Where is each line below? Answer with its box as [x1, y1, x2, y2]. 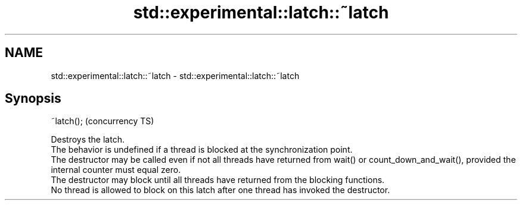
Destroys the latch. [51, 134, 125, 145]
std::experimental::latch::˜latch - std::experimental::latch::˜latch [51, 70, 300, 81]
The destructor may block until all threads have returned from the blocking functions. [51, 175, 385, 185]
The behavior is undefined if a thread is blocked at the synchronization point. [51, 144, 353, 155]
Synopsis [5, 91, 61, 106]
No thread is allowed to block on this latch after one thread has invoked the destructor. [51, 185, 390, 195]
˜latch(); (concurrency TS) [51, 116, 154, 127]
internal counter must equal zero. [51, 165, 181, 175]
